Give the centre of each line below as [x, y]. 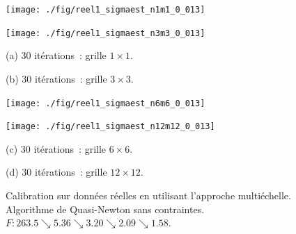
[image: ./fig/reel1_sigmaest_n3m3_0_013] [106, 33]
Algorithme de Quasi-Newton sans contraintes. [105, 209]
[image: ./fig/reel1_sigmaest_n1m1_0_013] [106, 10]
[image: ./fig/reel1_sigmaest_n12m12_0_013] [110, 127]
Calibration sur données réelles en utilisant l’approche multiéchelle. [148, 195]
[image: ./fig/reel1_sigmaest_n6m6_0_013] [106, 103]
